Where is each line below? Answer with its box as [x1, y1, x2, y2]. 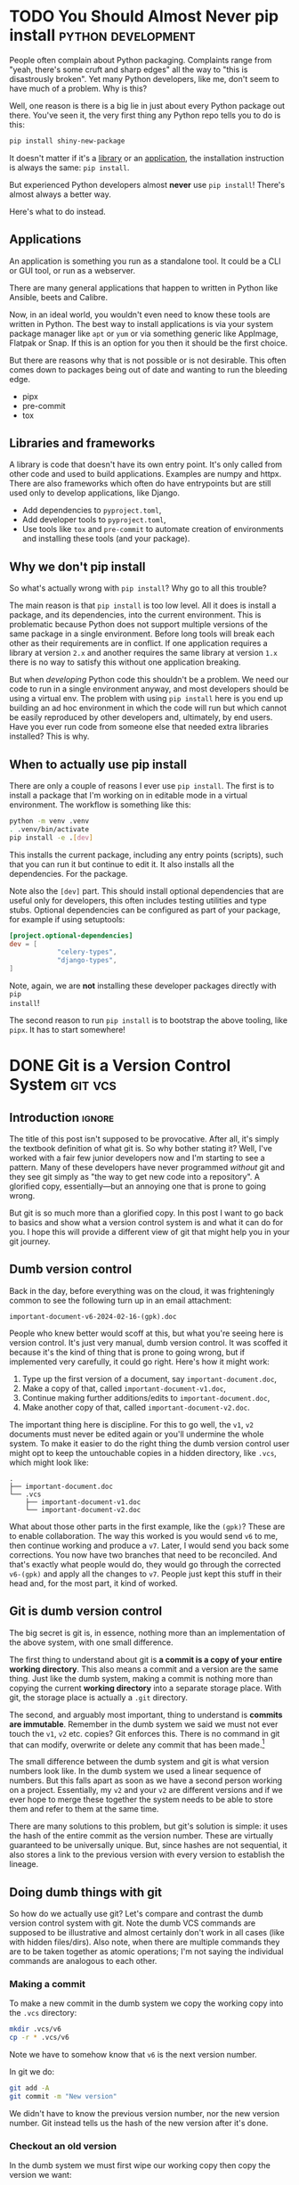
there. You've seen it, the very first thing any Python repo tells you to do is [9, 110, 281, 120]
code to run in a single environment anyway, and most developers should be [9, 683, 289, 694]
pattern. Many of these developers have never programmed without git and [9, 1162, 286, 1173]
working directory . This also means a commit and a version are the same [9, 1664, 279, 1674]
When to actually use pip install [9, 757, 187, 772]
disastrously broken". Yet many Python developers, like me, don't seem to [9, 73, 280, 84]
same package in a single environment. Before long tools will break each [9, 628, 275, 639]
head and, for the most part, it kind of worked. [9, 1577, 178, 1588]
